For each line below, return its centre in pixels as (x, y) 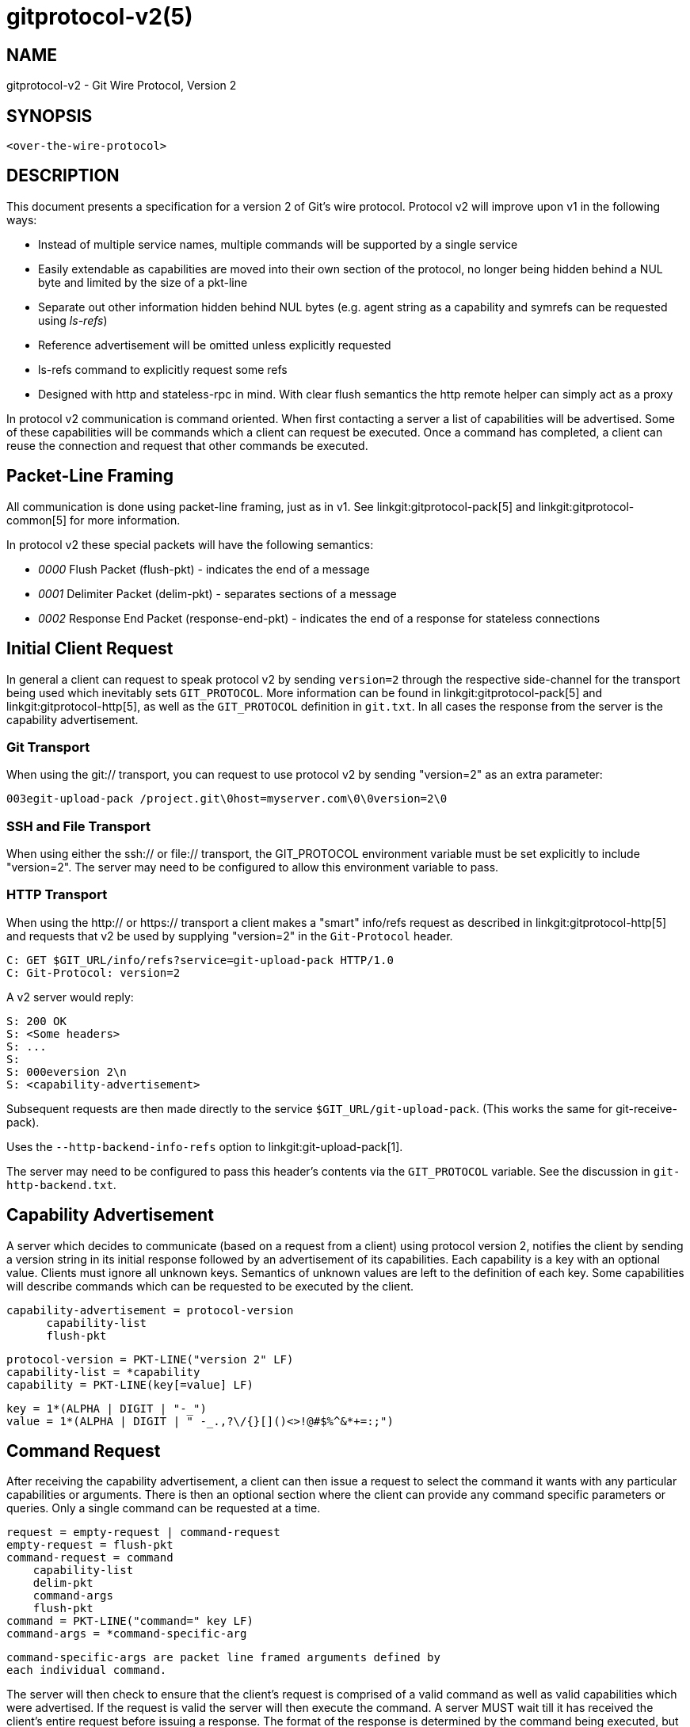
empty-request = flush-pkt (90, 1545)
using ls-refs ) (73, 320)
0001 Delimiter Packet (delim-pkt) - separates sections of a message (217, 593)
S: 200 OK (36, 1021)
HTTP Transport (57, 895)
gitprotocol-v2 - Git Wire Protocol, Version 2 (122, 86)
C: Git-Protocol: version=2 (93, 972)
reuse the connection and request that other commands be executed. (187, 445)
